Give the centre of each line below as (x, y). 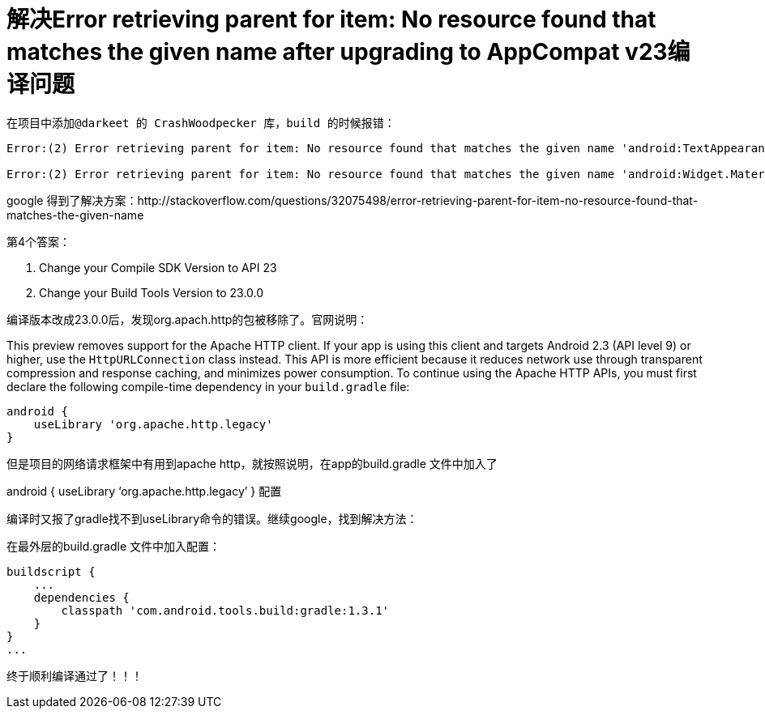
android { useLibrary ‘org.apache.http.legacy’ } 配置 (144, 491)
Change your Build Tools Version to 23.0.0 (152, 292)
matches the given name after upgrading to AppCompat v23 (337, 52)
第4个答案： (39, 241)
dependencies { (81, 597)
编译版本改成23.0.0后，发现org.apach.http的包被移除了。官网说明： (188, 319)
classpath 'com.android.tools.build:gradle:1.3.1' (225, 610)
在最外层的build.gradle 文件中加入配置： (114, 546)
